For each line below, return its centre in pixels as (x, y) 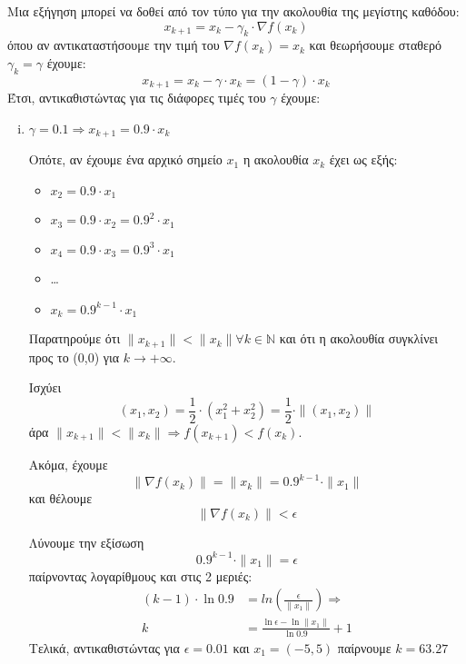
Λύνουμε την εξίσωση (86, 542)
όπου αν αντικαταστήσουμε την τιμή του (114, 45)
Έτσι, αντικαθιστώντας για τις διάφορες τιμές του (137, 98)
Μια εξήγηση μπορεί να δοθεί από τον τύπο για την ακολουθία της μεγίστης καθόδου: (233, 11)
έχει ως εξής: (363, 159)
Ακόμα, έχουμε (68, 464)
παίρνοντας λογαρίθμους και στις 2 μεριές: (140, 575)
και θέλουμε (60, 498)
